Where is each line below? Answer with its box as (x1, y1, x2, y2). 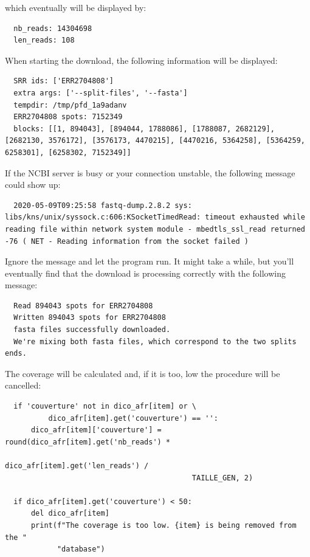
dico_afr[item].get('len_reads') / (5, 462, 149, 470)
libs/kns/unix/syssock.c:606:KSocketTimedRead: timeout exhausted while (5, 213, 305, 222)
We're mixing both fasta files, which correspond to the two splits (13, 337, 297, 346)
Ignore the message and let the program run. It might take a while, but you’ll (5, 255, 294, 268)
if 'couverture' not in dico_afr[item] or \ (13, 402, 196, 411)
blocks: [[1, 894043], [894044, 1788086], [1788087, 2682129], (13, 124, 275, 133)
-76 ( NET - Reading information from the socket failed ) (5, 237, 249, 246)
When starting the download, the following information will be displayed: (5, 54, 278, 66)
